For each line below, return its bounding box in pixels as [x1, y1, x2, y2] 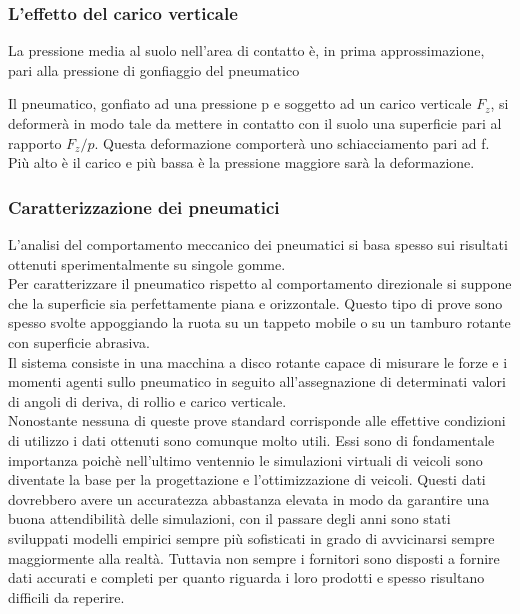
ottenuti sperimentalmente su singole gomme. [8, 253, 286, 274]
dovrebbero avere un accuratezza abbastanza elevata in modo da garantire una [8, 488, 490, 509]
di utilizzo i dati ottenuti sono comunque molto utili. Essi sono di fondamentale [8, 429, 495, 450]
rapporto [8, 132, 62, 153]
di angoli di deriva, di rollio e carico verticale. [8, 390, 287, 411]
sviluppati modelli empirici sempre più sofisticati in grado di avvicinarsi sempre [8, 527, 495, 548]
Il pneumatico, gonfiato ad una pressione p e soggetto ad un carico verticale [8, 93, 472, 114]
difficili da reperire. [8, 586, 125, 607]
